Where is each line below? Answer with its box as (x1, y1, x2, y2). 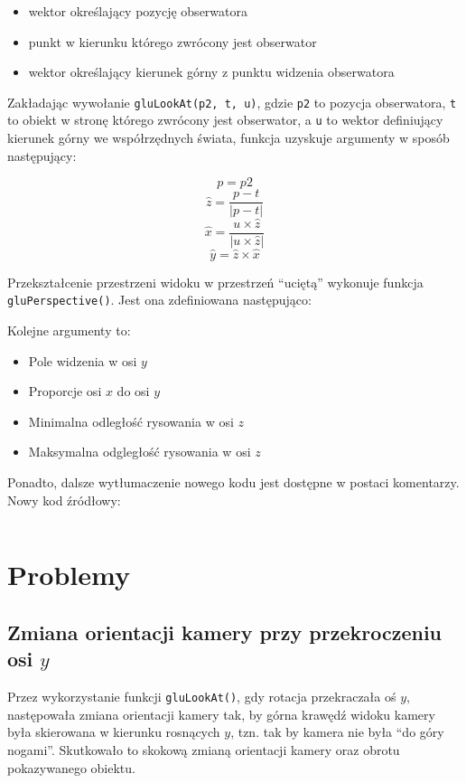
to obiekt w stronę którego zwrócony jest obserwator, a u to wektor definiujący (7, 110, 443, 129)
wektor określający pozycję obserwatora (28, 2, 247, 20)
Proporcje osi (28, 382, 102, 401)
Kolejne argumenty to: (7, 321, 131, 340)
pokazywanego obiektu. (7, 758, 135, 777)
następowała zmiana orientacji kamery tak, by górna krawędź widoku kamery (7, 704, 435, 723)
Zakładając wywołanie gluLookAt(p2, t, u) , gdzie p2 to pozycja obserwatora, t (7, 92, 457, 111)
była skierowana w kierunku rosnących (7, 722, 220, 741)
